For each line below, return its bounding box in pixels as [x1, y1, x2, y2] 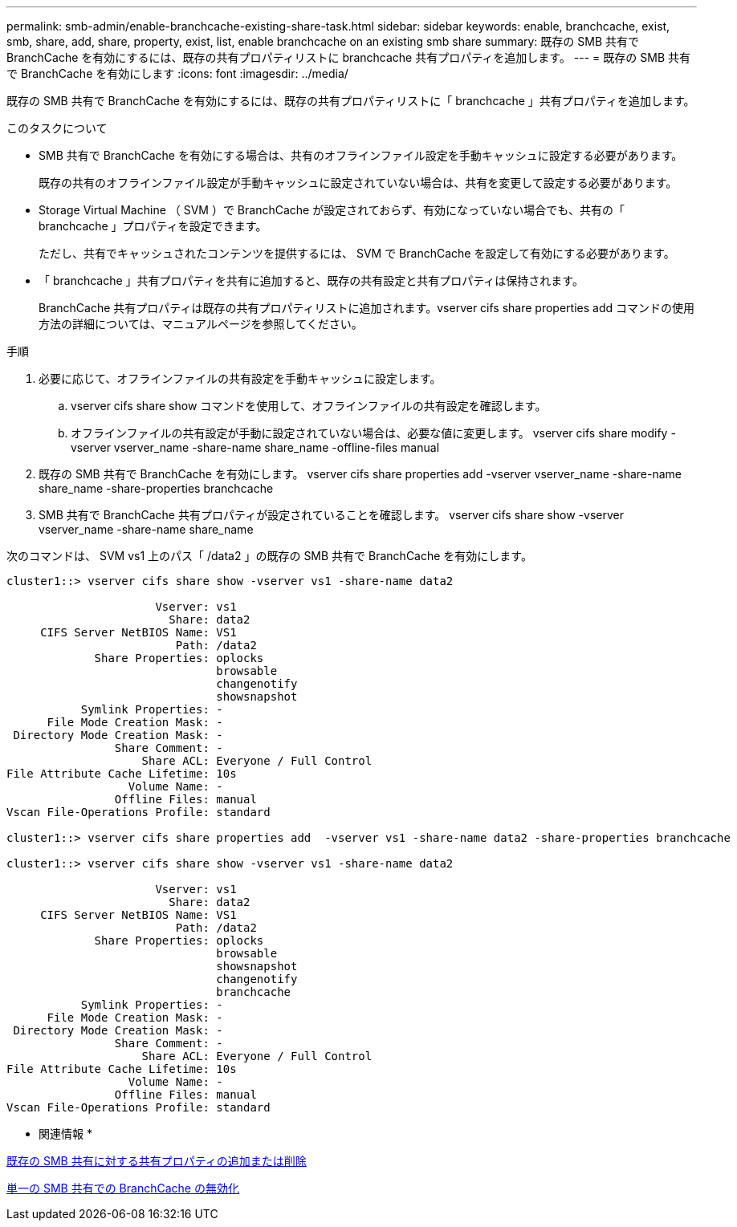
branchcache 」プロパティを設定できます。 [39, 219, 267, 233]
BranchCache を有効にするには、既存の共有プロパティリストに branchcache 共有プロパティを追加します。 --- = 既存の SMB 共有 [6, 51, 690, 64]
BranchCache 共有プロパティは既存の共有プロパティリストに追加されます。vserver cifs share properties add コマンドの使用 [39, 301, 694, 315]
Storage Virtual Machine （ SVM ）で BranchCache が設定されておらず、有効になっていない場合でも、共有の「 [39, 203, 625, 217]
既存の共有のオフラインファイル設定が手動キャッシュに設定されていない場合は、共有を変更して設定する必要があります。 [39, 176, 678, 189]
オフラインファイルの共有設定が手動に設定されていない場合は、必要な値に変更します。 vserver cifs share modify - [71, 426, 676, 440]
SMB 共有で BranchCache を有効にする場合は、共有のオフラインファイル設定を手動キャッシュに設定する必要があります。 [39, 148, 683, 162]
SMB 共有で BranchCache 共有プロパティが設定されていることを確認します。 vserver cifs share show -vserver [39, 508, 624, 522]
